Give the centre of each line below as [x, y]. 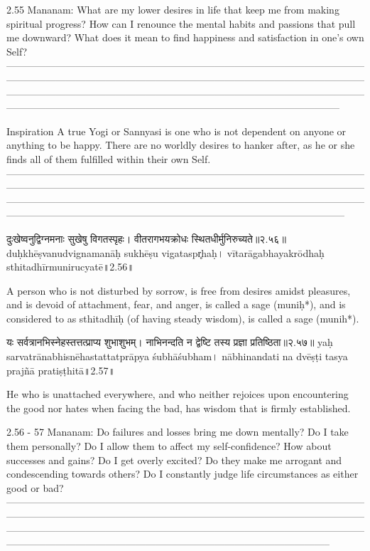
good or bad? [35, 487]
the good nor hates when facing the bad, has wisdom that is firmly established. [179, 408]
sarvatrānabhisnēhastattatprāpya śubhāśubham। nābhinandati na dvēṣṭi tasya [177, 356]
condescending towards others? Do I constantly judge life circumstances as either [183, 474]
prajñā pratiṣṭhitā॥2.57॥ [61, 370]
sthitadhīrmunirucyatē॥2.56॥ [70, 267]
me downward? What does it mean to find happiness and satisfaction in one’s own [185, 37]
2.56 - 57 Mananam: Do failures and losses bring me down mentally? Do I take [178, 432]
